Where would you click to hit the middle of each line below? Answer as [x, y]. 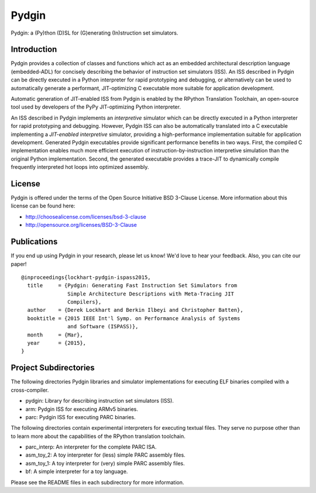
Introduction [34, 50]
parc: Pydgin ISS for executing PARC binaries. [80, 417]
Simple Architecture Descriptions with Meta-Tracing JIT [151, 294]
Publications [34, 242]
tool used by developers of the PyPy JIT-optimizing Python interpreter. [96, 107]
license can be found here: [43, 206]
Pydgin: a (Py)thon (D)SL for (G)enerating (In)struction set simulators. [95, 33]
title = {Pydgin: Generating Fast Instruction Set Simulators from [132, 285]
